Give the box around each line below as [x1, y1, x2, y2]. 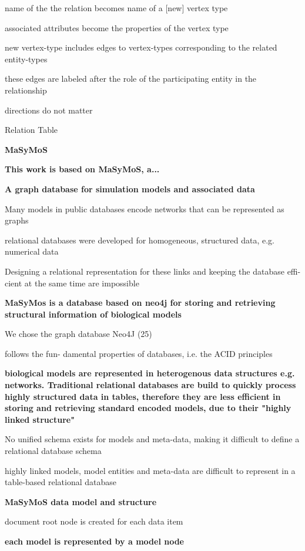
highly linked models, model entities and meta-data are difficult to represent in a [5, 464, 296, 476]
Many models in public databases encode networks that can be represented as [5, 202, 284, 215]
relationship [5, 84, 47, 96]
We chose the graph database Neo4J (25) [5, 328, 152, 340]
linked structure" [5, 413, 75, 425]
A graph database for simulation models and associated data [5, 182, 255, 195]
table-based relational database [5, 476, 116, 488]
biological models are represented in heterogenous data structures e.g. [5, 367, 295, 379]
